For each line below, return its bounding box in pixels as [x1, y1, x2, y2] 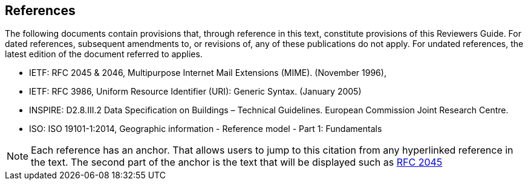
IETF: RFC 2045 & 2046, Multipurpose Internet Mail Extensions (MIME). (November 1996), [29, 67, 386, 78]
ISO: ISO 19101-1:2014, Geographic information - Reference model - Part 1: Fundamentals [29, 124, 382, 134]
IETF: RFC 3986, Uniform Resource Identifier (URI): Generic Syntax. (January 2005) [29, 86, 362, 97]
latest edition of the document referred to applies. [5, 49, 203, 60]
